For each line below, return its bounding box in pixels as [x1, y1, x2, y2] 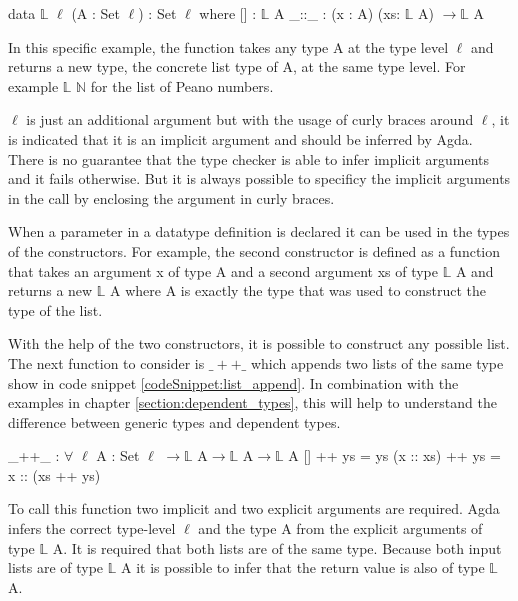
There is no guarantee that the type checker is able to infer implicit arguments [8, 148, 490, 169]
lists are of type [8, 557, 104, 578]
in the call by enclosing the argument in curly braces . [8, 187, 335, 208]
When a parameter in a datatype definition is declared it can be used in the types [8, 221, 510, 242]
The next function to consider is [8, 352, 205, 373]
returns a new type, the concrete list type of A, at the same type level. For [8, 56, 466, 77]
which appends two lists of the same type [250, 352, 504, 373]
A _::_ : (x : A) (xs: [274, 3, 401, 23]
